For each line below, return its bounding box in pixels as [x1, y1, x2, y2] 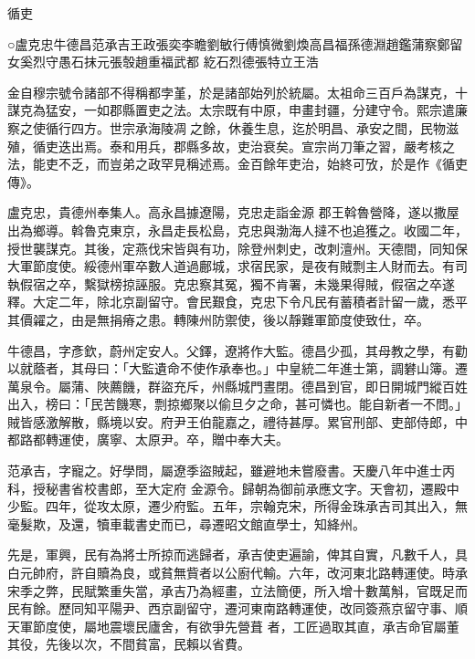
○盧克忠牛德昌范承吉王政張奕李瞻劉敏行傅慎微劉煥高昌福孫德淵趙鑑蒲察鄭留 [7, 34, 463, 53]
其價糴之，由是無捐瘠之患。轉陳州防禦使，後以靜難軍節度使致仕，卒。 [7, 309, 429, 329]
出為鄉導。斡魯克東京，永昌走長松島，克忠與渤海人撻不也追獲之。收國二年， [7, 220, 468, 239]
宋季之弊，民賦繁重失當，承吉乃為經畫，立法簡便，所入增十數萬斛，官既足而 [7, 581, 468, 600]
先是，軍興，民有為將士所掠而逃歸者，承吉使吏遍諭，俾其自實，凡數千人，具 [7, 545, 468, 564]
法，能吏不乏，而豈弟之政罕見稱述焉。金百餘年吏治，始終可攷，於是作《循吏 [7, 154, 468, 173]
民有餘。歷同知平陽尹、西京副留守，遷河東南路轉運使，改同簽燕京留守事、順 [7, 599, 468, 618]
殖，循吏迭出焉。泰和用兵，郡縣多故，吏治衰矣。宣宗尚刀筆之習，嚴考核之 [7, 136, 455, 155]
